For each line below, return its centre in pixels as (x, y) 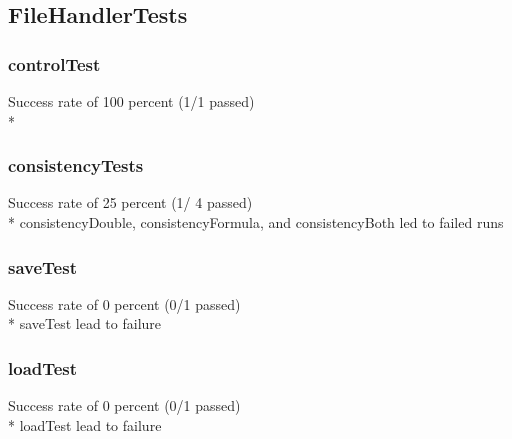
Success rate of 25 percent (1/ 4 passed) (130, 202)
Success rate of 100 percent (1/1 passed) (131, 101)
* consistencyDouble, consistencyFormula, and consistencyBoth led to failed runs (256, 222)
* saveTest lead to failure (85, 323)
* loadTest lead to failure (85, 424)
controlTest (54, 63)
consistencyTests (76, 165)
